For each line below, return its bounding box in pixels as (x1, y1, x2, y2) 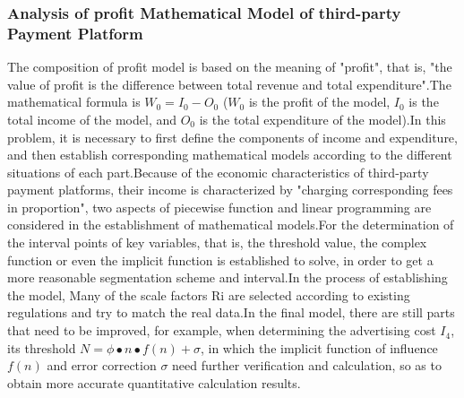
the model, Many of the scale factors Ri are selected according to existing (7, 285, 410, 304)
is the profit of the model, (248, 92, 391, 111)
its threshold (7, 338, 76, 357)
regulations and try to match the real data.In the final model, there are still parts (7, 303, 455, 322)
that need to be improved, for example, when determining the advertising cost (7, 321, 436, 340)
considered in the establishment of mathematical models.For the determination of (7, 215, 454, 234)
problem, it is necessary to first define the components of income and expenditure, (7, 127, 458, 146)
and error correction (47, 356, 157, 375)
